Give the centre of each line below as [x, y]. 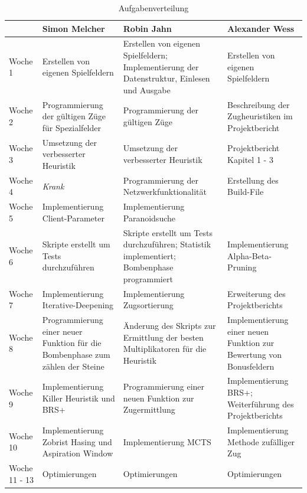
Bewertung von [255, 355]
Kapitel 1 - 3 [250, 160]
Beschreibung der [259, 104]
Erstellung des [253, 180]
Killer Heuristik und [79, 398]
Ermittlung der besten [163, 337]
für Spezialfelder [71, 127]
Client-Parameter [73, 218]
